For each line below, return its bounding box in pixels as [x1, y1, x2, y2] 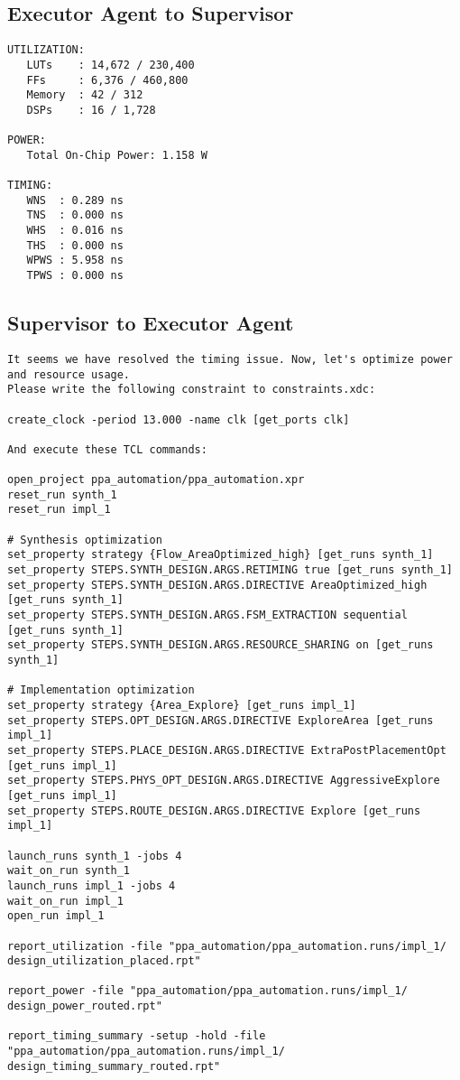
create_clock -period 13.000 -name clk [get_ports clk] [7, 413, 350, 426]
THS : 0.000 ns [26, 238, 124, 252]
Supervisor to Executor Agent [7, 309, 294, 337]
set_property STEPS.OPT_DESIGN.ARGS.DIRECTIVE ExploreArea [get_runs [7, 713, 434, 727]
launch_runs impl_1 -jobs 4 [7, 879, 176, 892]
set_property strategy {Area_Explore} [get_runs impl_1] [7, 699, 356, 712]
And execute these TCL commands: [7, 442, 207, 456]
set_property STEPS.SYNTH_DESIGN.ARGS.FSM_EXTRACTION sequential [7, 609, 408, 622]
